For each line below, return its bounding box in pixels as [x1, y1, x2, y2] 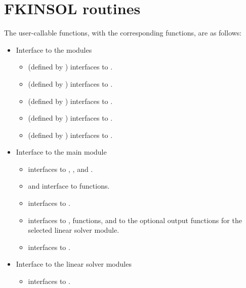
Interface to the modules [16, 44, 92, 55]
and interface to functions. [28, 181, 110, 191]
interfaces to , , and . [28, 163, 93, 174]
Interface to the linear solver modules [16, 259, 132, 269]
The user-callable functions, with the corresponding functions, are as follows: [4, 27, 242, 38]
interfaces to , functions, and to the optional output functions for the [28, 214, 242, 225]
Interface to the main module [16, 147, 107, 157]
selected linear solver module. [28, 225, 119, 235]
